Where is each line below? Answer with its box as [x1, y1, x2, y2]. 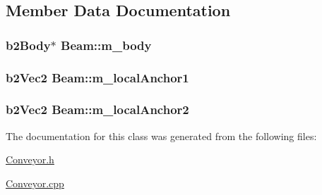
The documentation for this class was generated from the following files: [6, 128, 317, 143]
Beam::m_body [61, 36, 152, 54]
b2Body [6, 36, 51, 54]
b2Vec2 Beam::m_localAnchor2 [6, 101, 189, 118]
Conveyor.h [6, 152, 54, 167]
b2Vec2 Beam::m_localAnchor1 [6, 68, 189, 86]
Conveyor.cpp [6, 175, 64, 190]
